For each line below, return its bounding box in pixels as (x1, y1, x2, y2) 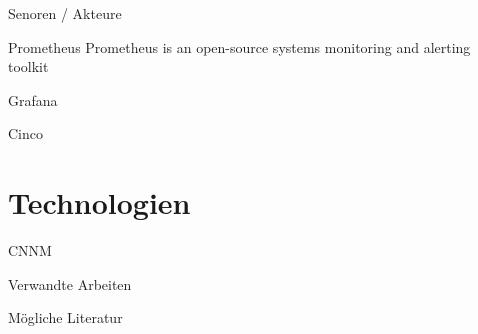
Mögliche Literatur (8, 307, 123, 328)
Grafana (8, 89, 58, 110)
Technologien (8, 182, 191, 223)
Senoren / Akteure (8, 3, 122, 23)
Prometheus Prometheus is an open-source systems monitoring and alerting (8, 36, 471, 57)
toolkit (8, 56, 49, 77)
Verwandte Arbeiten (8, 273, 132, 294)
